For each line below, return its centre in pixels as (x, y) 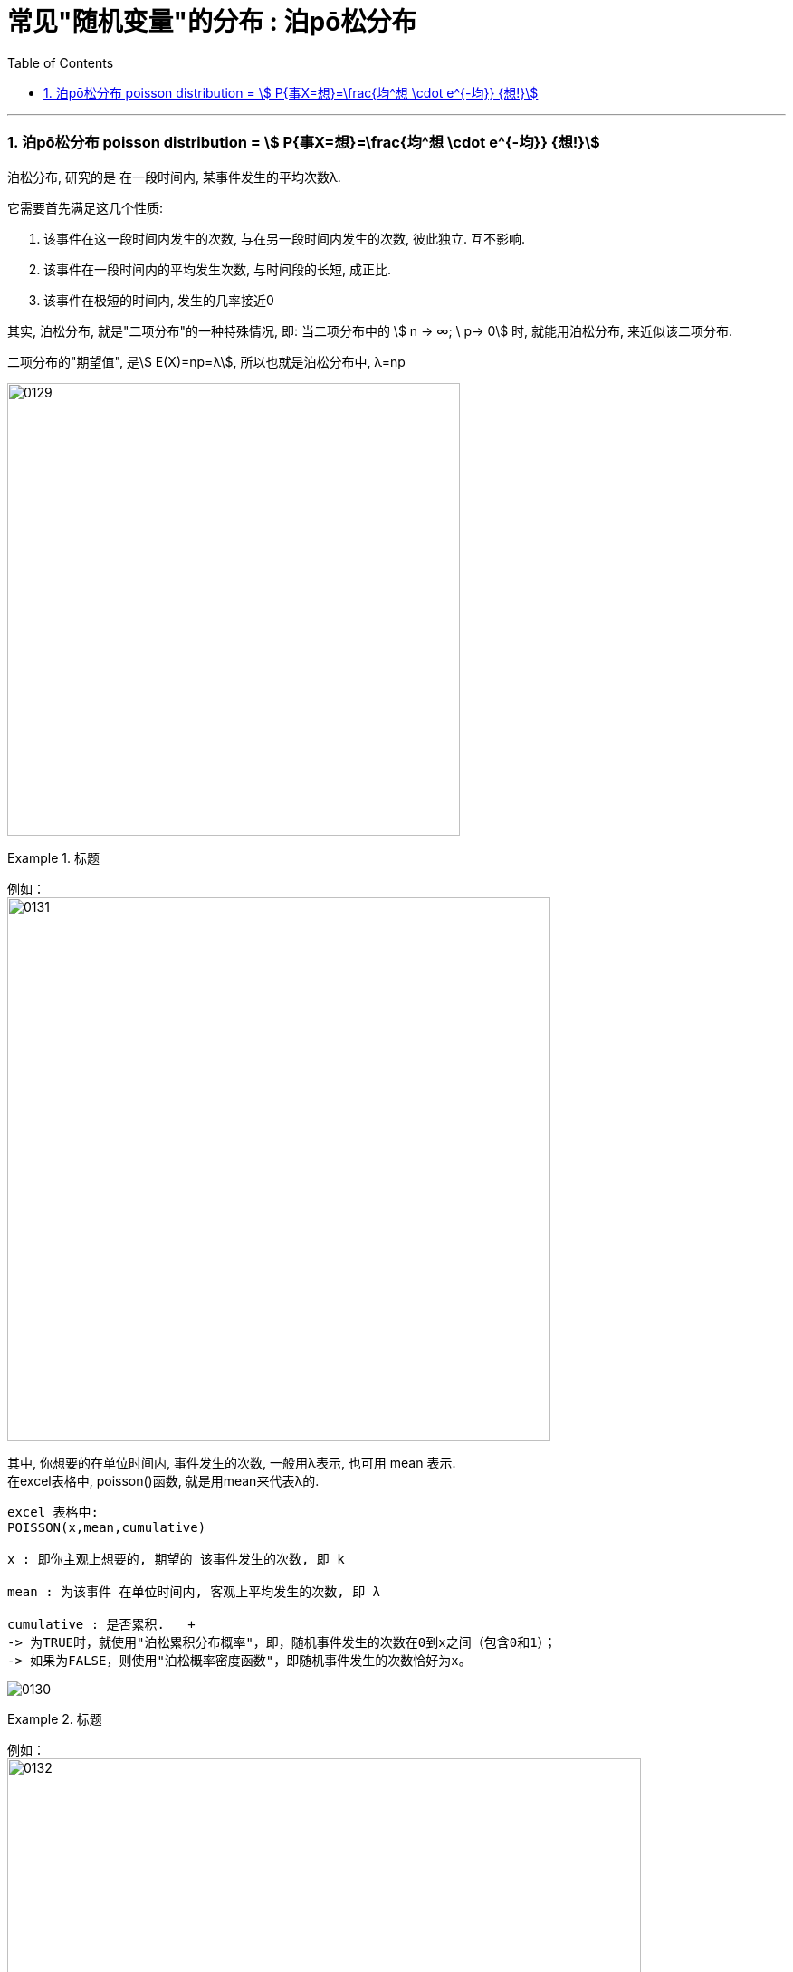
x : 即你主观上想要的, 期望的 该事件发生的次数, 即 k (176, 1559)
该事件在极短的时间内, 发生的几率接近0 (159, 300)
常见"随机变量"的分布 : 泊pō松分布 (212, 22)
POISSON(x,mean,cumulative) (107, 1527)
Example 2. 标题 (55, 1718)
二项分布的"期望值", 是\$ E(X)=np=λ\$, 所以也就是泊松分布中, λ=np (206, 361)
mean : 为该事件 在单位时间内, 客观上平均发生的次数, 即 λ (194, 1591)
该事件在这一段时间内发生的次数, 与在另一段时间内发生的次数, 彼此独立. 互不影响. (284, 238)
